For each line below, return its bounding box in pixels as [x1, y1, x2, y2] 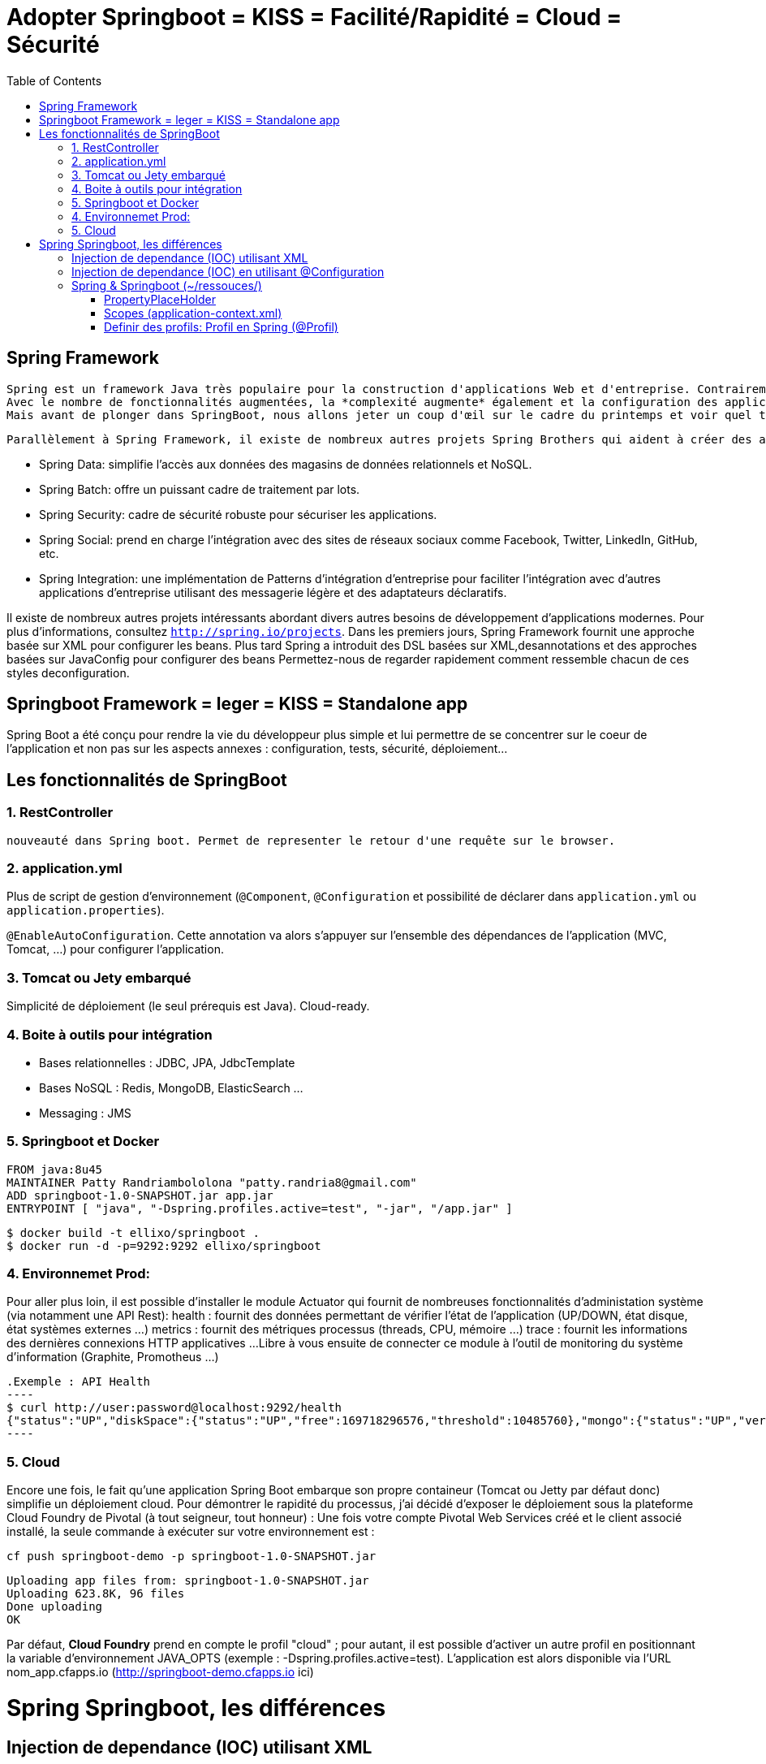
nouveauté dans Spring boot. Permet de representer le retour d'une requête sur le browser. [6, 833, 616, 847]
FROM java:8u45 [6, 1162, 103, 1176]
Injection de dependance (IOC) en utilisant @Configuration [71, 264, 385, 279]
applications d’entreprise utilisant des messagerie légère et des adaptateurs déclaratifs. [39, 585, 507, 599]
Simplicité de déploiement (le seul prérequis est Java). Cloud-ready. [6, 999, 370, 1014]
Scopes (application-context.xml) [104, 305, 282, 320]
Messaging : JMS [39, 1105, 131, 1120]
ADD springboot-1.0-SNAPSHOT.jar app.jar [6, 1188, 273, 1202]
